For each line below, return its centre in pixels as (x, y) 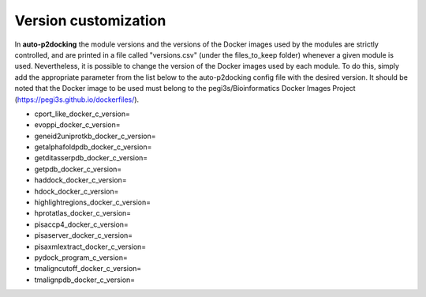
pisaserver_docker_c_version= (84, 235)
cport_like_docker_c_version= (82, 114)
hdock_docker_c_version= (77, 191)
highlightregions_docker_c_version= (93, 202)
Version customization (90, 21)
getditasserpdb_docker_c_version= (91, 158)
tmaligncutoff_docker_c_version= (88, 269)
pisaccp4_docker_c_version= (82, 224)
